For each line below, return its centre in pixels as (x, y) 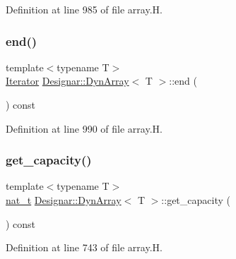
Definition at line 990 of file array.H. (84, 128)
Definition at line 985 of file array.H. (84, 9)
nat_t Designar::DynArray (64, 200)
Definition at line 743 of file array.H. (84, 247)
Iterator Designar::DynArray (67, 81)
